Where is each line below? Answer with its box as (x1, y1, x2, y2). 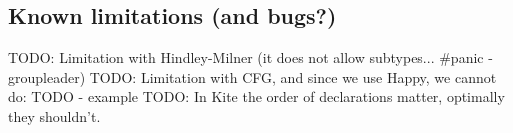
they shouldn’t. (8, 105, 101, 126)
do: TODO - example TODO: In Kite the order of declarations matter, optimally (8, 86, 505, 107)
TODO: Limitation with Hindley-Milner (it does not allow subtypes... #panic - (8, 47, 493, 68)
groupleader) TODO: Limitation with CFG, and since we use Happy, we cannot (8, 66, 497, 87)
